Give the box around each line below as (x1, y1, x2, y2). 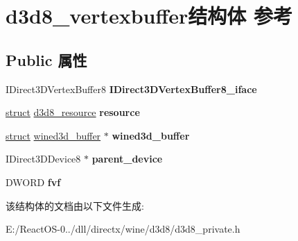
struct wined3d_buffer (6, 128, 101, 142)
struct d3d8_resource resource (6, 105, 140, 119)
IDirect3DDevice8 (6, 151, 81, 166)
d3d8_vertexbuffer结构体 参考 (6, 1, 293, 30)
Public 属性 (6, 49, 87, 70)
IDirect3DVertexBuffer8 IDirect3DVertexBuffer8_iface (6, 81, 257, 96)
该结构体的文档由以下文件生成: (6, 198, 144, 213)
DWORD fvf (6, 174, 61, 189)
